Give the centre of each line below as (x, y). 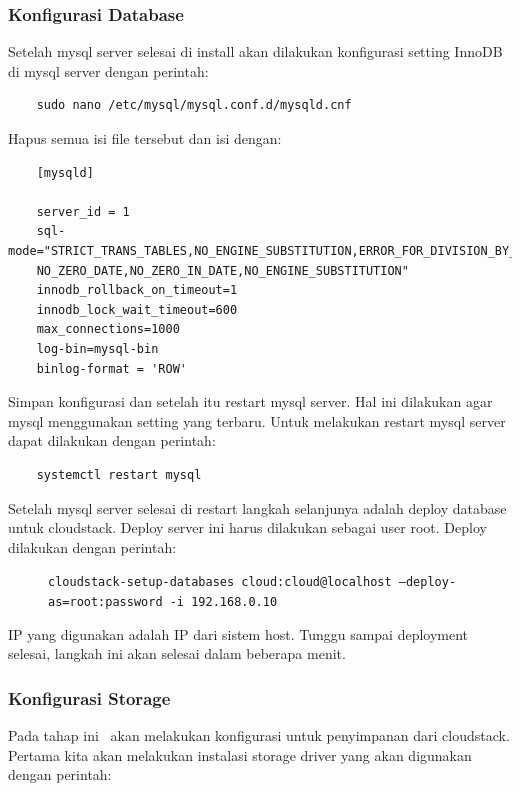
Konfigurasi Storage (89, 697)
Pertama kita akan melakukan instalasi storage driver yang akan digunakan (240, 754)
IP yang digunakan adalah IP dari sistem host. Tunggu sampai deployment (238, 633)
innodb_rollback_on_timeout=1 (137, 290)
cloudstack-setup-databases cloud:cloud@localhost (220, 582)
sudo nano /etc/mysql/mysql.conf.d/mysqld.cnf (194, 105)
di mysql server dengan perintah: (108, 70)
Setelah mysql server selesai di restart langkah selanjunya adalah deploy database (257, 507)
